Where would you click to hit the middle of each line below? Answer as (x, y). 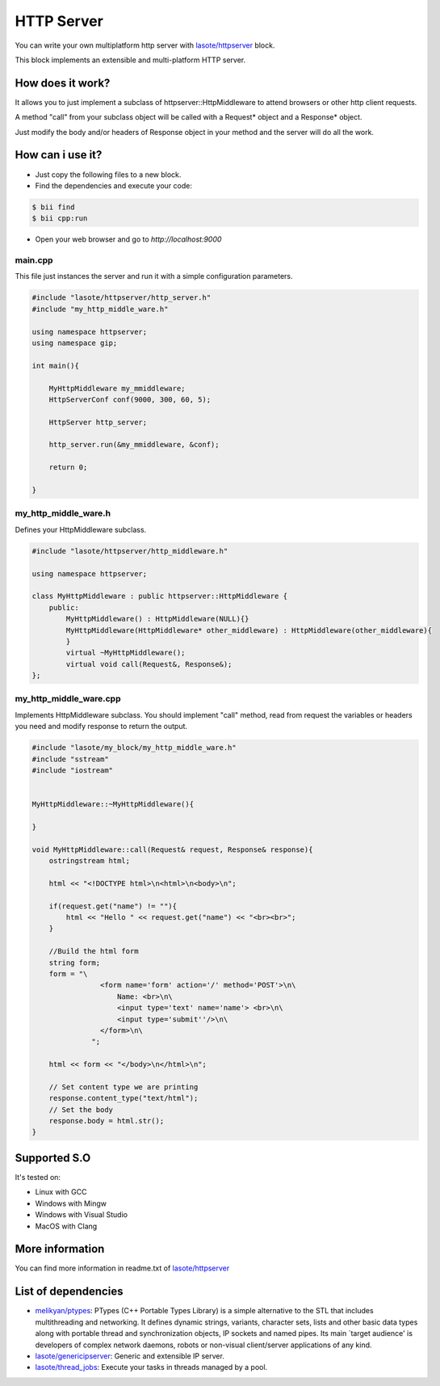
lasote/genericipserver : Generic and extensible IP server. (130, 1356)
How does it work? (63, 83)
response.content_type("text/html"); (124, 1098)
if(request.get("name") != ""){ (113, 906)
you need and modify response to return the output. (101, 727)
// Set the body (81, 1110)
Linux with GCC (61, 1192)
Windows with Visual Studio (82, 1215)
